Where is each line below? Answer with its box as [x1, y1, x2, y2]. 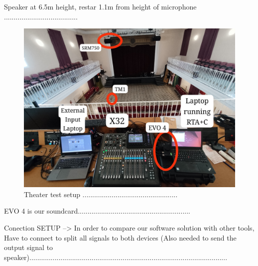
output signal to [4, 242, 53, 253]
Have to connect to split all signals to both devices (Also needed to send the [4, 232, 237, 243]
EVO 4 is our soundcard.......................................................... [4, 206, 190, 216]
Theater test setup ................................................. [24, 189, 178, 199]
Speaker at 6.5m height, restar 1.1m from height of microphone [4, 1, 197, 11]
